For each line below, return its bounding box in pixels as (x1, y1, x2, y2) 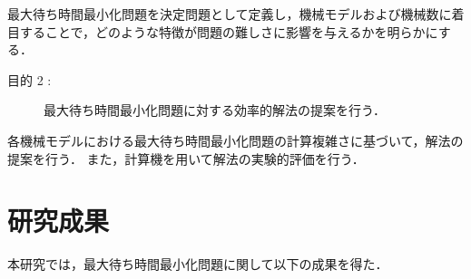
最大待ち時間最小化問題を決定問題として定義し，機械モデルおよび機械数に (7, 5, 452, 23)
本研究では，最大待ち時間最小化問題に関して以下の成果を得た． (7, 255, 388, 274)
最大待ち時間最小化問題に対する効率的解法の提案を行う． (44, 101, 386, 120)
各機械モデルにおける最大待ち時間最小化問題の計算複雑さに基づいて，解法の (7, 130, 464, 149)
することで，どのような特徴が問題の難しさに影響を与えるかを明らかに (19, 22, 438, 41)
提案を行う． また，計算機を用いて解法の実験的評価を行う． (7, 149, 365, 168)
